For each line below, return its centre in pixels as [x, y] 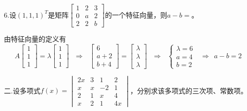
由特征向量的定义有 [35, 39]
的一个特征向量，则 [136, 14]
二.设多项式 [22, 90]
